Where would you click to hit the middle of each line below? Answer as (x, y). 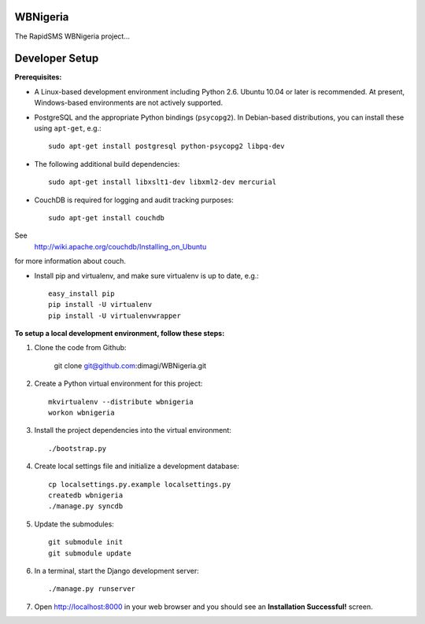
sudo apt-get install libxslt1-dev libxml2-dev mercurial (163, 182)
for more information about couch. (70, 261)
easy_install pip (81, 294)
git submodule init (86, 542)
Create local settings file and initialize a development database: (137, 466)
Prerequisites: (38, 77)
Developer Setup (57, 59)
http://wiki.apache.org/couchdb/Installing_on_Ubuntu (120, 246)
